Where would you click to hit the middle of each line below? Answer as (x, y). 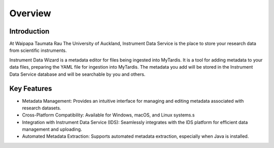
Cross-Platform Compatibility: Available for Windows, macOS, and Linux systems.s (108, 115)
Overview (30, 13)
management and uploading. (52, 129)
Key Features (31, 89)
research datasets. (42, 108)
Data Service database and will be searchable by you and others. (77, 74)
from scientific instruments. (38, 50)
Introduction (29, 31)
